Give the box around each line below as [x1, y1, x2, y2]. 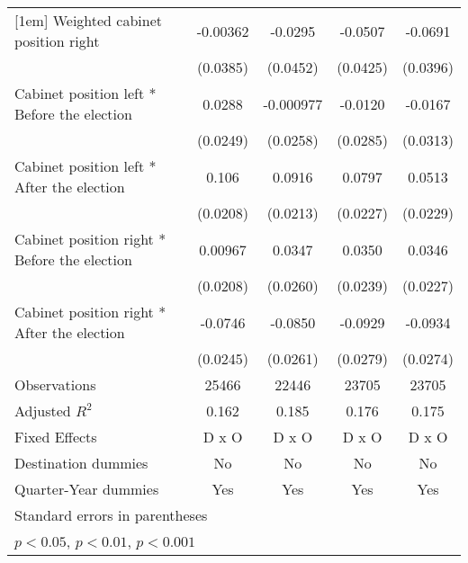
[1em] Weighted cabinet [14, 10, 163, 31]
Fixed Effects [14, 426, 97, 447]
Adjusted [14, 400, 71, 421]
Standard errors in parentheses [14, 505, 208, 525]
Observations [14, 374, 96, 395]
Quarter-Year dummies [14, 478, 159, 499]
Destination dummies [14, 452, 148, 473]
